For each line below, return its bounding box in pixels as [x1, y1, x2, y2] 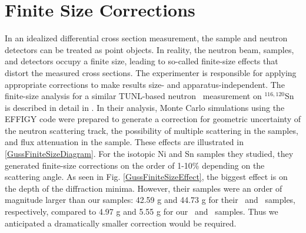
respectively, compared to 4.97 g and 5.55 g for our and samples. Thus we [5, 205, 278, 218]
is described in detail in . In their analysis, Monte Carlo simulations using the [5, 101, 285, 113]
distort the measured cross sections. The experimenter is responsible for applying [5, 66, 297, 78]
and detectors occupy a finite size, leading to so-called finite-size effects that [5, 55, 278, 67]
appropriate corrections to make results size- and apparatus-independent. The [5, 78, 285, 90]
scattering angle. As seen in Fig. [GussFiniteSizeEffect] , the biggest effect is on [5, 170, 288, 183]
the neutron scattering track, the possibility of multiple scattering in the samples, [5, 124, 298, 136]
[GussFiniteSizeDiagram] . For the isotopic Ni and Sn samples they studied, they [5, 147, 294, 160]
